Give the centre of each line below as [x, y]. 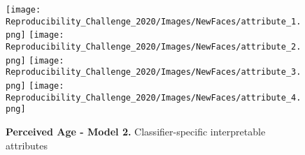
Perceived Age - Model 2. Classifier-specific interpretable [136, 131]
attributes [27, 145]
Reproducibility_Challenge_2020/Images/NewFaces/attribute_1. [154, 21]
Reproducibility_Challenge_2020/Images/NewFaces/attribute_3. [154, 72]
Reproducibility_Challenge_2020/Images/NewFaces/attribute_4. [154, 97]
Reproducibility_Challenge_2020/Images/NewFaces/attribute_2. [154, 46]
